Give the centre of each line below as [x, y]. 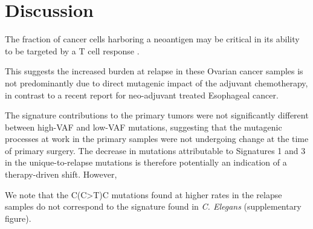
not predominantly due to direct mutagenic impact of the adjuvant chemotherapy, [156, 82]
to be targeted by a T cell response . [72, 50]
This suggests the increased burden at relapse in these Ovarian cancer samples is [154, 71]
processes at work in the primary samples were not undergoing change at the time [157, 139]
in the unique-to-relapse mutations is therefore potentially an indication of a [146, 162]
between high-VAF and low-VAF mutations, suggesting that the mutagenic [144, 127]
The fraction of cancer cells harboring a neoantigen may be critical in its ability [152, 39]
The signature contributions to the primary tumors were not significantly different [157, 115]
